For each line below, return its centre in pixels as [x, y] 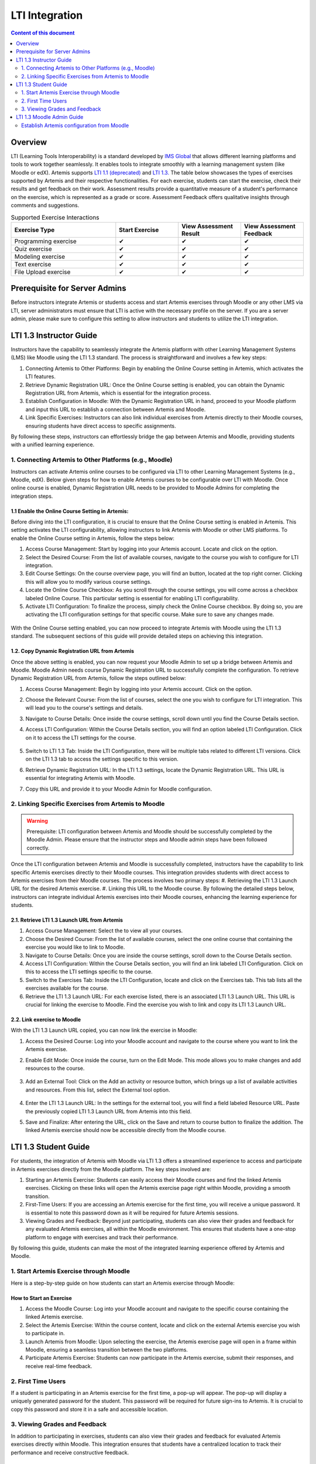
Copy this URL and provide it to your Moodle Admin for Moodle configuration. [119, 789]
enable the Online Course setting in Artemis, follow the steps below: [93, 538]
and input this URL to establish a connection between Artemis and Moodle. [116, 409]
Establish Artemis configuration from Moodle [75, 125]
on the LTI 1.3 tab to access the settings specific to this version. [102, 759]
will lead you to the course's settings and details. [84, 708]
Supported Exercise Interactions [55, 217]
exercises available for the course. [67, 988]
